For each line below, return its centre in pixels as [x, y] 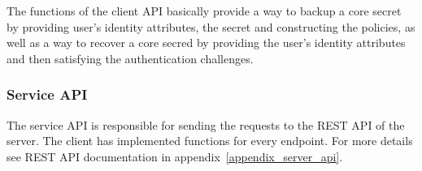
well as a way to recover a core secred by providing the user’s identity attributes [206, 43]
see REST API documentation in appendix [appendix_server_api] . [175, 156]
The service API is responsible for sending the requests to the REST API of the [206, 124]
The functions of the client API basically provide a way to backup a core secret [204, 11]
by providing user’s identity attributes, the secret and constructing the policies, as [211, 26]
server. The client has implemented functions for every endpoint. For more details [210, 141]
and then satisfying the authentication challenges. [130, 58]
